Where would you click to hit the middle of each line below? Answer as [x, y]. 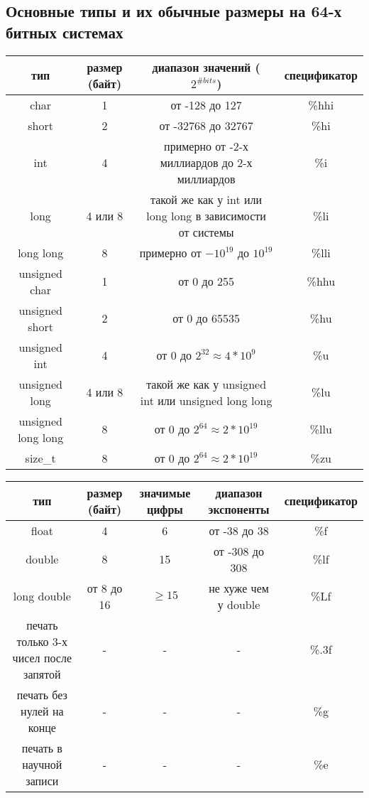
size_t [40, 458]
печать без [42, 694]
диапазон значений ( [206, 67]
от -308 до [239, 551]
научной [42, 764]
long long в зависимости [206, 215]
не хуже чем [239, 588]
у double [239, 604]
